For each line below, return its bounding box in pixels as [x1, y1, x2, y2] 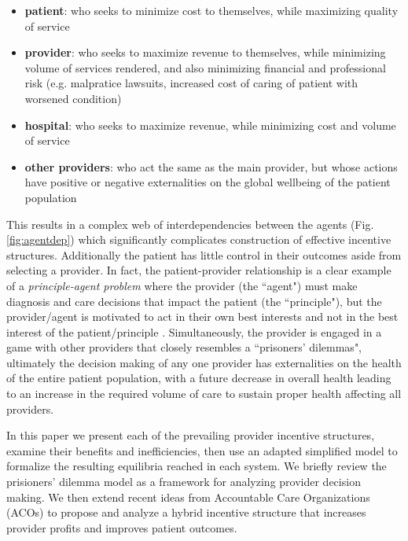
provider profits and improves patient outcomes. [6, 519, 237, 535]
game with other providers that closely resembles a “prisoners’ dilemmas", [6, 339, 362, 355]
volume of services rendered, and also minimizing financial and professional [24, 59, 386, 75]
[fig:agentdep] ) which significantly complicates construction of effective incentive [6, 231, 391, 248]
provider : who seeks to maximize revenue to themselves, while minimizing [24, 44, 386, 61]
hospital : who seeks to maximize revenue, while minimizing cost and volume [24, 116, 396, 133]
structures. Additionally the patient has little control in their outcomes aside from [6, 246, 402, 263]
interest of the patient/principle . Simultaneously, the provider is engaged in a [6, 323, 382, 340]
